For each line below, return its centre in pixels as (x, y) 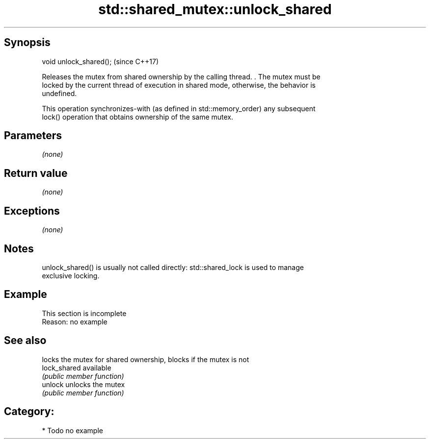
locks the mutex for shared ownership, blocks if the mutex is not (146, 359)
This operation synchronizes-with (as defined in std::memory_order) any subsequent (179, 108)
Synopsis (27, 43)
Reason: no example (75, 321)
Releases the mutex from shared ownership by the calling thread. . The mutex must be (181, 76)
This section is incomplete (84, 313)
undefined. (59, 93)
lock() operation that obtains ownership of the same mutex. (138, 117)
